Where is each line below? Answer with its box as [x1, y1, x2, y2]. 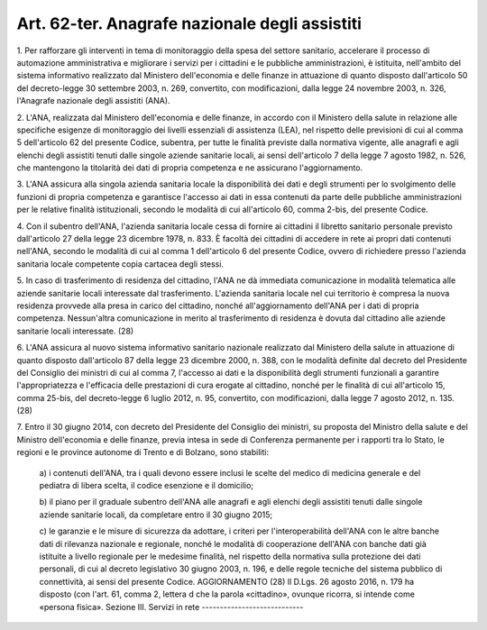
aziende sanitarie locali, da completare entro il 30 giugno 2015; [39, 509, 273, 520]
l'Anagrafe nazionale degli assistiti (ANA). [16, 96, 170, 106]
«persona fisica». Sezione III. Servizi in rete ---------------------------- [39, 601, 304, 612]
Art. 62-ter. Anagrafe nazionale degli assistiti [16, 14, 363, 33]
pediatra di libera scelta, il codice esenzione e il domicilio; [39, 480, 254, 491]
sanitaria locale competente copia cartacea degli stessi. [16, 258, 225, 269]
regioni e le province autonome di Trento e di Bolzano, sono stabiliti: [16, 447, 270, 458]
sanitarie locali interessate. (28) [16, 325, 134, 336]
